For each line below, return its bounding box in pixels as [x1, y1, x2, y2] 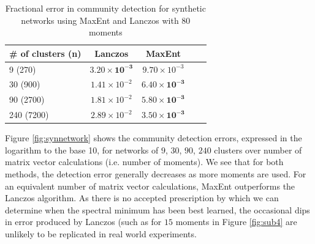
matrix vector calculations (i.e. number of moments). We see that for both [5, 155, 284, 168]
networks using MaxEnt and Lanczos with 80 [21, 13, 191, 26]
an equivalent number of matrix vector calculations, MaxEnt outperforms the [5, 179, 295, 192]
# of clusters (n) [9, 46, 82, 59]
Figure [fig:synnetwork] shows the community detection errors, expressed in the [5, 131, 302, 144]
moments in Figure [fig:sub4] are [175, 215, 297, 228]
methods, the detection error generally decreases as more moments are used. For [5, 168, 306, 180]
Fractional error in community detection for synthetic [5, 2, 206, 14]
